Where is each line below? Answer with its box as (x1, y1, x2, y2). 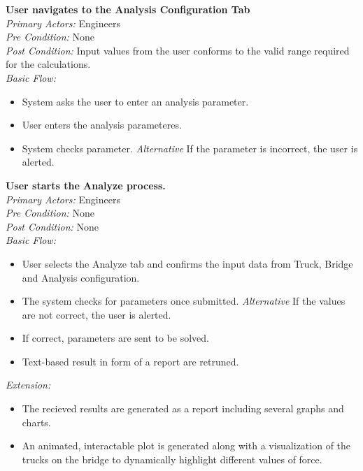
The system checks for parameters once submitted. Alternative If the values (22, 294, 346, 308)
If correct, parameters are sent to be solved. (22, 331, 209, 345)
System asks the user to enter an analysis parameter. (22, 94, 249, 108)
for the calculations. (6, 57, 91, 71)
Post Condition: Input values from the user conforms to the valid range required (6, 43, 350, 57)
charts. (22, 414, 51, 429)
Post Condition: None (6, 219, 99, 233)
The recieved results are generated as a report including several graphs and (22, 401, 344, 416)
